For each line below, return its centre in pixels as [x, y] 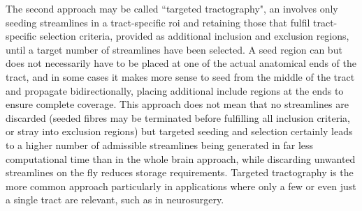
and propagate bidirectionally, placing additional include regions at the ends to [175, 90]
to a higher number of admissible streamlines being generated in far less [160, 144]
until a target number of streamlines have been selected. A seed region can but [174, 49]
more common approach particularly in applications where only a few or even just [181, 186]
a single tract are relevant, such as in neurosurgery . [115, 200]
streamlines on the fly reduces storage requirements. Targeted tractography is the [180, 172]
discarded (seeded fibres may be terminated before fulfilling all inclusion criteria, [178, 117]
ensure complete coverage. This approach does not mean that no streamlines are [177, 104]
